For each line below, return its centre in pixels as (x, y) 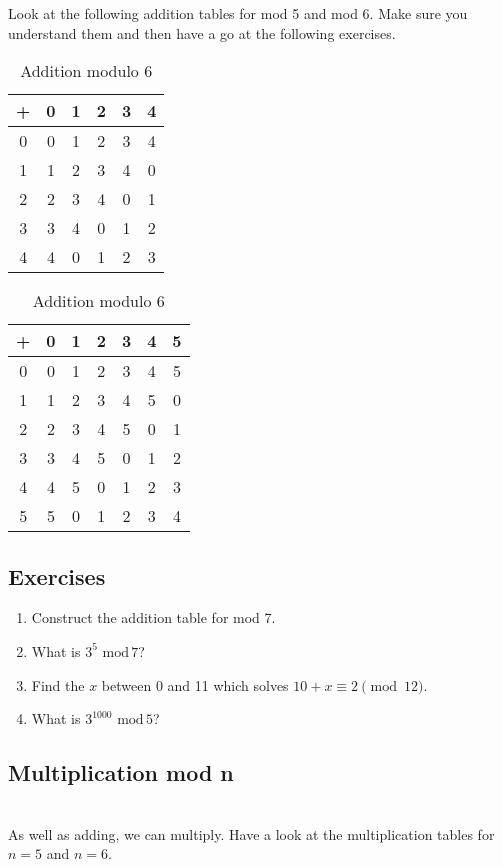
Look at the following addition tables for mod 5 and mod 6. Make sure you (238, 13)
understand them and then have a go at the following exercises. (202, 32)
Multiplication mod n (121, 772)
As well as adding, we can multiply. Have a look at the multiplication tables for (251, 833)
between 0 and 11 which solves (195, 684)
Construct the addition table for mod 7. (153, 617)
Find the (58, 684)
